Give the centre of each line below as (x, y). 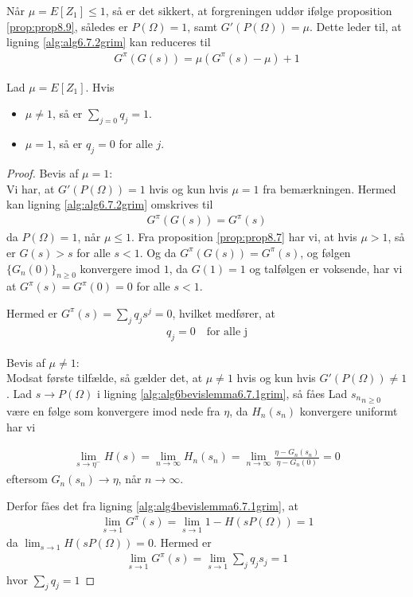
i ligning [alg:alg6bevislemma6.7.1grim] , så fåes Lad (222, 393)
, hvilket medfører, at (224, 312)
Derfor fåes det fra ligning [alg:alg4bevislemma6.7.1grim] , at (152, 505)
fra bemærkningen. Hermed (329, 188)
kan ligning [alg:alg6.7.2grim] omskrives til (110, 204)
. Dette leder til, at (356, 26)
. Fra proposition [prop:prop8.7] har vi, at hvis (244, 237)
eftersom (27, 479)
